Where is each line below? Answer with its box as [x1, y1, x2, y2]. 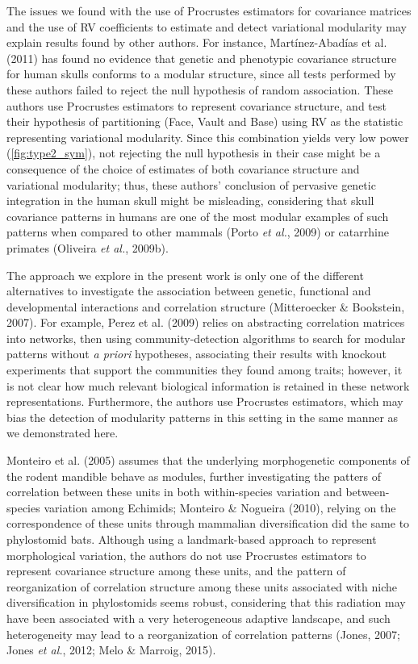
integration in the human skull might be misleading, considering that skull [6, 192, 374, 209]
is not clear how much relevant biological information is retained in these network [6, 377, 410, 394]
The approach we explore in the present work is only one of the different [6, 266, 364, 283]
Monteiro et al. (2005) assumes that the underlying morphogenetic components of [6, 452, 410, 469]
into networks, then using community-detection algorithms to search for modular [6, 329, 406, 346]
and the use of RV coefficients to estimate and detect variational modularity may [6, 18, 407, 35]
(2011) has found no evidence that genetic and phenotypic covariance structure [6, 49, 397, 66]
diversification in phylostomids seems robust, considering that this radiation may [6, 594, 406, 611]
